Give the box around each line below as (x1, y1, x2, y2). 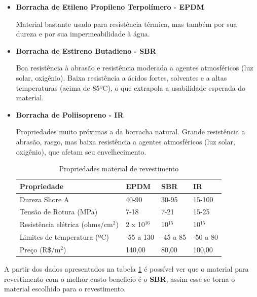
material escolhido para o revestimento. (4, 283, 126, 294)
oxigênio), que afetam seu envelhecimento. (16, 146, 146, 157)
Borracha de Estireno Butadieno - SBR (16, 45, 156, 56)
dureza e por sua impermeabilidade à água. (16, 28, 150, 39)
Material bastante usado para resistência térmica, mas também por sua (16, 18, 237, 29)
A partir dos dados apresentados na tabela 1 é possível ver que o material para (4, 264, 249, 274)
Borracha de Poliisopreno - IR (16, 109, 124, 120)
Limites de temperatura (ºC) (19, 232, 109, 242)
